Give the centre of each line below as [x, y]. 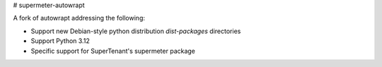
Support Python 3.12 [60, 41]
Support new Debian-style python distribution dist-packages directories [136, 31]
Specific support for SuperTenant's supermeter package [113, 51]
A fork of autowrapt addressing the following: [79, 18]
